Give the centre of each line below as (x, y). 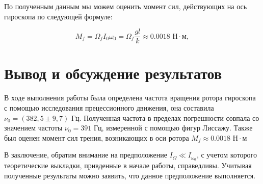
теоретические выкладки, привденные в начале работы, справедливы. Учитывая (128, 165)
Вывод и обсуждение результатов (113, 73)
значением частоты (33, 128)
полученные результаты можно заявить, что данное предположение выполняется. (130, 175)
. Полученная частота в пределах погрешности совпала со (169, 117)
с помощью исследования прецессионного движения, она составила (109, 107)
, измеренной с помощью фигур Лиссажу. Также (177, 128)
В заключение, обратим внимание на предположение (86, 155)
